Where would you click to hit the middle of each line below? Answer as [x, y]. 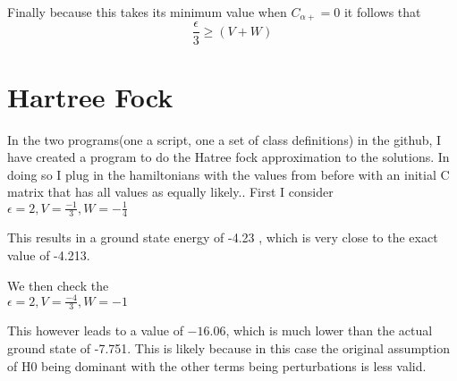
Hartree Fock [90, 96]
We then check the [58, 285]
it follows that [382, 12]
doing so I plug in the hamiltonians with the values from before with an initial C [228, 174]
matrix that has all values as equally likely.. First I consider [170, 192]
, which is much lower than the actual [329, 330]
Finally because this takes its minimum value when [147, 12]
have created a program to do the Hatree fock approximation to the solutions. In [228, 157]
